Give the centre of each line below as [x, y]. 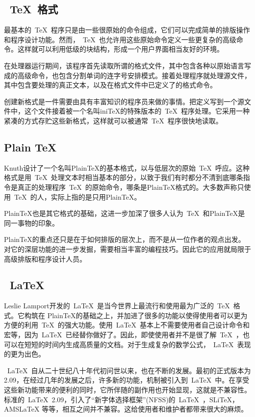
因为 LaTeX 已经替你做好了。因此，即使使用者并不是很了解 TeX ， [134, 335]
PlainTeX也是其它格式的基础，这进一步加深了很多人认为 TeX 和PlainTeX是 [125, 213]
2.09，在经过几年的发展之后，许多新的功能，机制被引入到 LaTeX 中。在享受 [127, 380]
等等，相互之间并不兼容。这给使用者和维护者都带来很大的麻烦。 [145, 409]
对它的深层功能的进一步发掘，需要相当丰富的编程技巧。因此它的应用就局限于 [127, 249]
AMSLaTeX [22, 409]
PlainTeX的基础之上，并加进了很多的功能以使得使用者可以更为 [147, 315]
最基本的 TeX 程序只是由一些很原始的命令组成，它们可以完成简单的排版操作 [127, 30]
